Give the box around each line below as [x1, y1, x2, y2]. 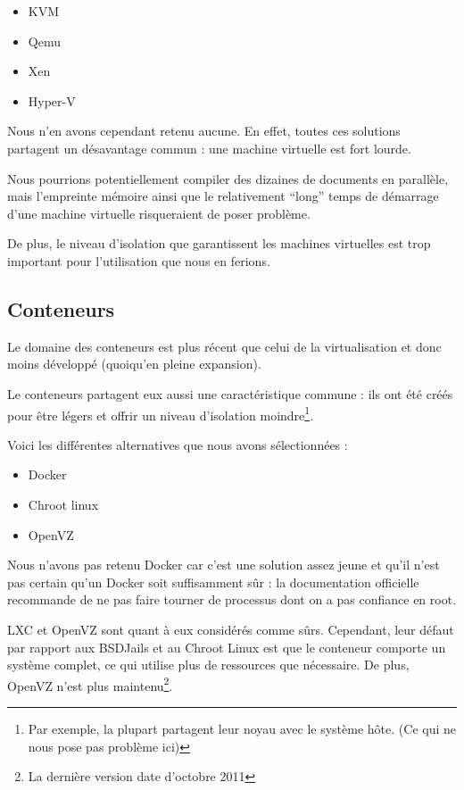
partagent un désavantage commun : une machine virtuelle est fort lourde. [7, 138, 411, 157]
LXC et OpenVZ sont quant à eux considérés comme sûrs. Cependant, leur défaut [7, 620, 454, 638]
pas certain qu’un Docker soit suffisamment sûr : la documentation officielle [7, 572, 419, 591]
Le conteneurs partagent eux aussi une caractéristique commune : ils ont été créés [7, 384, 453, 403]
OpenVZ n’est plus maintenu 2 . [7, 673, 173, 694]
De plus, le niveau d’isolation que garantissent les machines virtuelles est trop [7, 234, 431, 253]
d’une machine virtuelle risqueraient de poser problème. [7, 204, 311, 222]
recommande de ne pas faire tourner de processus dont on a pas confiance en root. [7, 590, 457, 609]
